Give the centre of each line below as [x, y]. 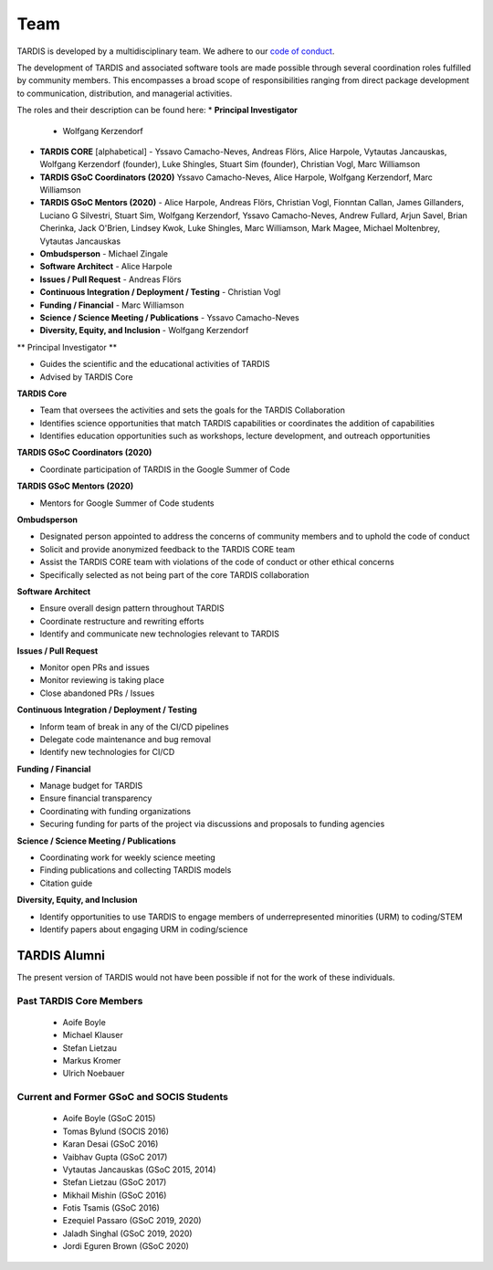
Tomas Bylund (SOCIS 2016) [115, 1131]
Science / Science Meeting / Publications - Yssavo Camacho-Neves [170, 317]
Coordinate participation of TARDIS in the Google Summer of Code [165, 469]
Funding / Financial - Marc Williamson [112, 305]
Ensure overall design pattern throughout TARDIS [132, 608]
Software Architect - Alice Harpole [106, 267]
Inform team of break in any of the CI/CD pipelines [135, 727]
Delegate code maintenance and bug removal [126, 739]
